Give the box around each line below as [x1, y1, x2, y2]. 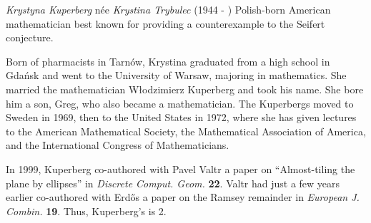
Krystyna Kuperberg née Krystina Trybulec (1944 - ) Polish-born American [6, 2, 331, 16]
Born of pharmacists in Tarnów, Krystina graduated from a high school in [6, 53, 330, 68]
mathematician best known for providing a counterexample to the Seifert [6, 16, 325, 31]
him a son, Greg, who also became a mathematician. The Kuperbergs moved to [6, 95, 354, 110]
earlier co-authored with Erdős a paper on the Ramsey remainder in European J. [6, 190, 360, 204]
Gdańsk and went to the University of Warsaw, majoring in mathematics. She [6, 68, 347, 83]
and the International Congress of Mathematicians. [6, 138, 229, 152]
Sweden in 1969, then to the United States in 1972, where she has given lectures [6, 110, 357, 125]
